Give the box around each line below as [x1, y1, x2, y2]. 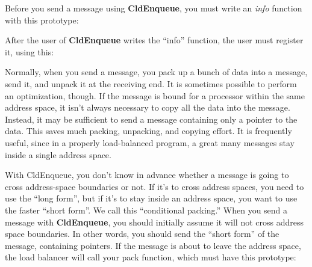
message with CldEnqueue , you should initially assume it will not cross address [5, 215, 304, 228]
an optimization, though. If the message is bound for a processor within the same [5, 89, 305, 102]
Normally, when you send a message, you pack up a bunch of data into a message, [5, 66, 308, 78]
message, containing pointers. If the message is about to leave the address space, [5, 239, 301, 251]
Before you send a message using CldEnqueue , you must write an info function [5, 2, 302, 14]
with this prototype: [5, 13, 79, 26]
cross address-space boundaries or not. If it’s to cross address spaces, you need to [5, 180, 304, 192]
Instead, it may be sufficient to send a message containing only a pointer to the [5, 112, 298, 125]
